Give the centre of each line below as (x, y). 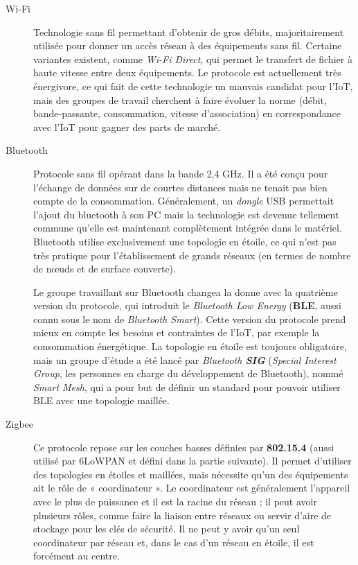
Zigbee (20, 424)
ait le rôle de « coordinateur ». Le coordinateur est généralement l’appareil (192, 488)
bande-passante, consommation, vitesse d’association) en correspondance (187, 113)
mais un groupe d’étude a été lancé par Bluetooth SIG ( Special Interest (185, 359)
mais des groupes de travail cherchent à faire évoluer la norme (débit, (180, 99)
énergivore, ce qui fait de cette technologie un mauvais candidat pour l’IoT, (193, 86)
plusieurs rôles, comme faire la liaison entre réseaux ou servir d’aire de (182, 515)
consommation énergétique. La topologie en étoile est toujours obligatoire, (190, 346)
